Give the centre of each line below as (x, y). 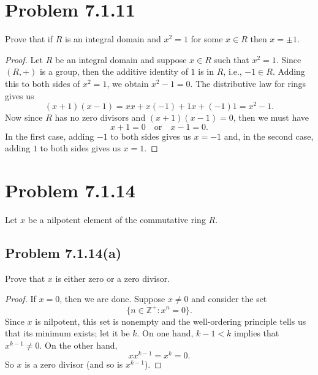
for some (207, 39)
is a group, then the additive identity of (114, 71)
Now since (24, 117)
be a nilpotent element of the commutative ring (117, 220)
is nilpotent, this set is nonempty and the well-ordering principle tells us (171, 321)
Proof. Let (24, 59)
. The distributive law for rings (248, 83)
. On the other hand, (78, 345)
